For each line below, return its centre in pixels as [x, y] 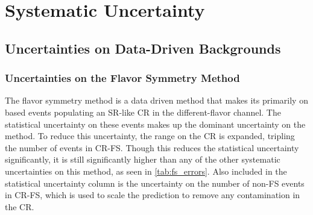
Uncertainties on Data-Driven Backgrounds [143, 48]
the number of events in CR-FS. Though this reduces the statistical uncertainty [152, 147]
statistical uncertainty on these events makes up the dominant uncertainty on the [155, 124]
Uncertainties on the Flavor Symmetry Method [122, 78]
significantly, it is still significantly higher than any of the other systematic [143, 159]
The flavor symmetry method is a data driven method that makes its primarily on [156, 100]
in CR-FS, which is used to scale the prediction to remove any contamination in [153, 195]
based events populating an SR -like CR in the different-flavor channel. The [143, 112]
